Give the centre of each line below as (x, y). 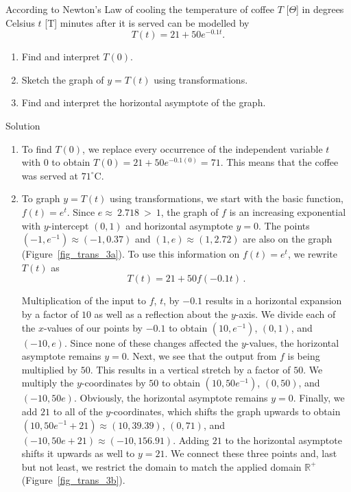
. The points (284, 225)
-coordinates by (113, 383)
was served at (50, 175)
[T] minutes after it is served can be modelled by (147, 22)
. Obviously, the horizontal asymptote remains (171, 398)
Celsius (20, 22)
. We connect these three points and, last (251, 453)
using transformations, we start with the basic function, (227, 198)
